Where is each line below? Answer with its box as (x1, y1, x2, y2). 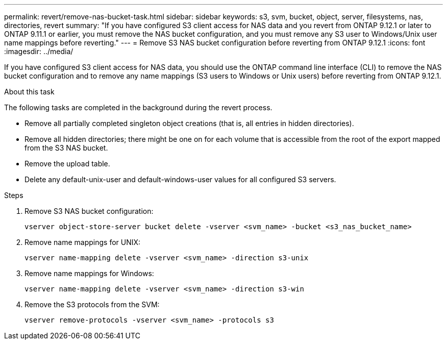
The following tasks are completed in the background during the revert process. (4, 103, 272, 112)
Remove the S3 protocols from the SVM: (24, 300, 160, 309)
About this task (4, 87, 55, 96)
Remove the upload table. (24, 159, 110, 168)
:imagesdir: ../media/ (4, 47, 73, 56)
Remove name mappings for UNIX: (24, 238, 141, 247)
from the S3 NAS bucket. (24, 143, 108, 152)
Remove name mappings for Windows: (24, 269, 154, 278)
